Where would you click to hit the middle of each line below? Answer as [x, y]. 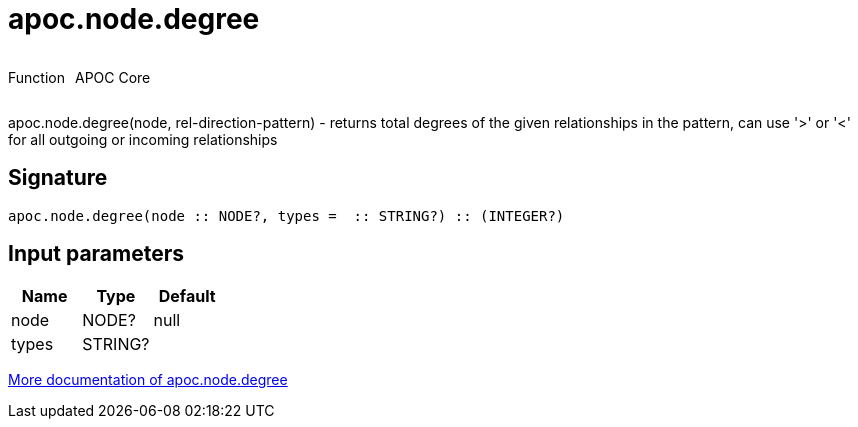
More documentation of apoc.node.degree [148, 380]
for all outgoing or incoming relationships [143, 139]
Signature [58, 178]
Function [36, 77]
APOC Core [112, 77]
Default [187, 296]
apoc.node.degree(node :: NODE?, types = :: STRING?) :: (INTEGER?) [286, 215]
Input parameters [96, 254]
